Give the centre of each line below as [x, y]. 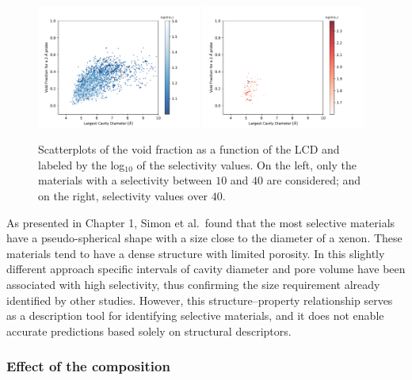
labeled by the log [82, 164]
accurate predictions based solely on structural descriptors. [149, 331]
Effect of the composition [88, 366]
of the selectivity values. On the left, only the [246, 164]
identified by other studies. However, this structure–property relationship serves [200, 300]
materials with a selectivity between [125, 180]
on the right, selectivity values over [123, 196]
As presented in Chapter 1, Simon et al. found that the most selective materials [201, 222]
